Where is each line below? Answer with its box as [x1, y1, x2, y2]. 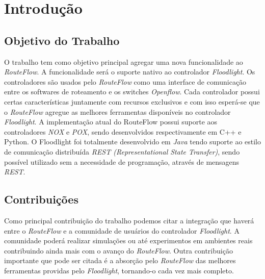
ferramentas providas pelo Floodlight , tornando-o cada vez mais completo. [4, 265, 234, 275]
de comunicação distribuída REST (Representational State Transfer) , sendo [4, 146, 240, 157]
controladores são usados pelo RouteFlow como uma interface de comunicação [4, 76, 247, 87]
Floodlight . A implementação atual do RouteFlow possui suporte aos [4, 116, 218, 127]
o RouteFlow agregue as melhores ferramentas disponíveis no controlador [4, 106, 231, 117]
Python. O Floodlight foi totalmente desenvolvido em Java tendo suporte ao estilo [4, 136, 261, 147]
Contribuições [4, 191, 78, 207]
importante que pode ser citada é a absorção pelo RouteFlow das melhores [4, 255, 236, 266]
